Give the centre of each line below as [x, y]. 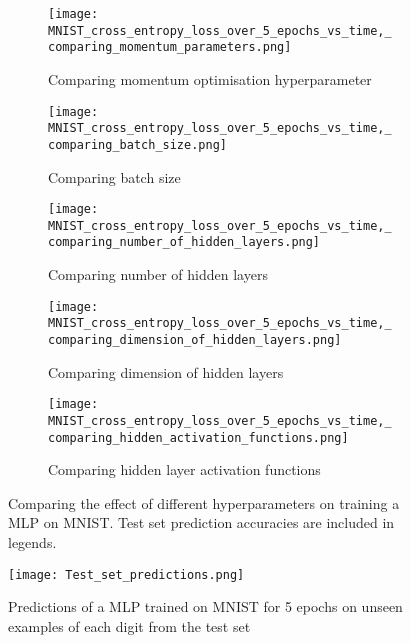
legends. [32, 542]
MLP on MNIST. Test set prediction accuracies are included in [201, 522]
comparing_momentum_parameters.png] [170, 47]
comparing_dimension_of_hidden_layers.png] [195, 340]
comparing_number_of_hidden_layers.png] [184, 242]
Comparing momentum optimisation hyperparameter [210, 78]
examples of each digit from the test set [129, 625]
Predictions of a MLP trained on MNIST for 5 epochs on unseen [205, 606]
